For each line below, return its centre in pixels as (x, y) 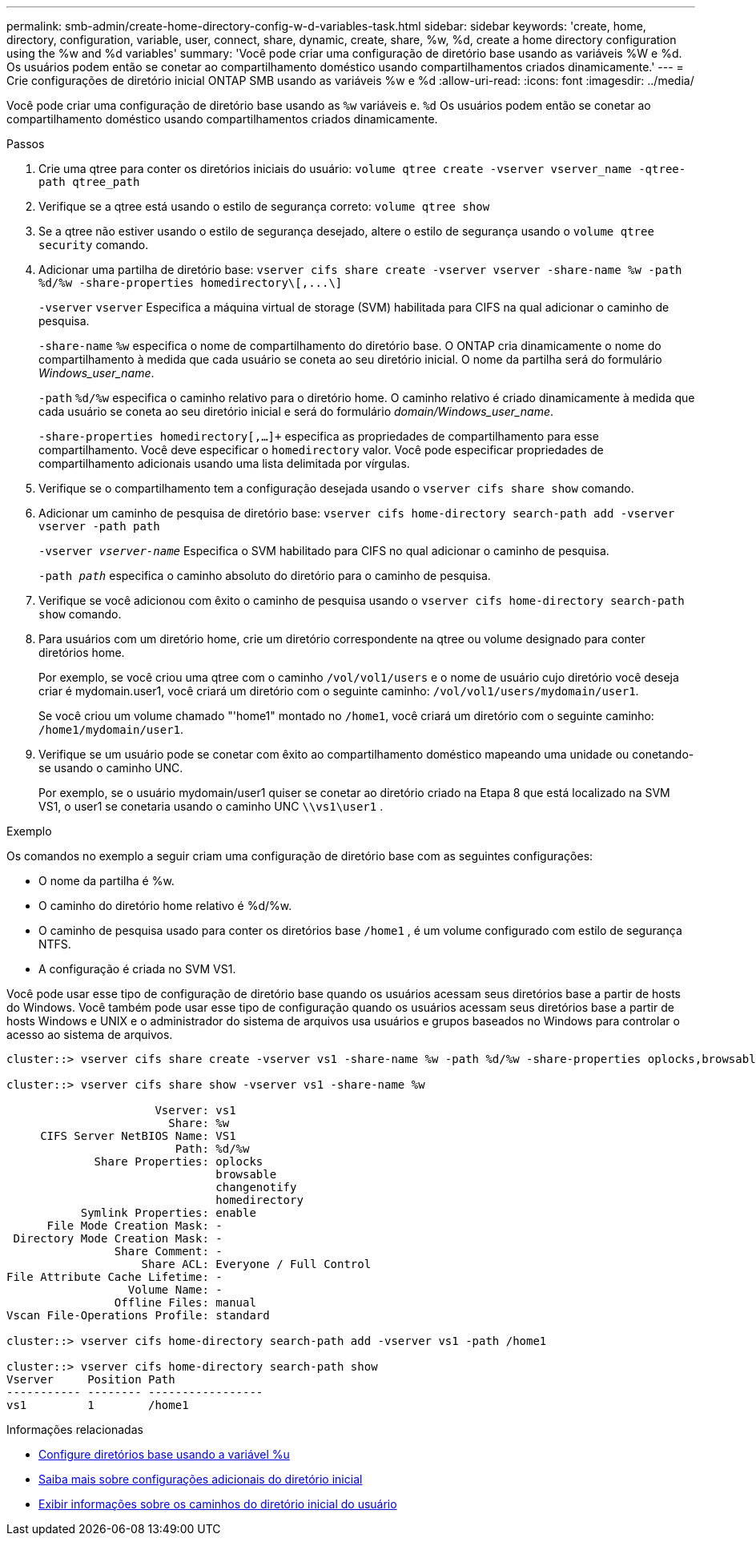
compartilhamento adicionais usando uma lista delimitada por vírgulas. (224, 463)
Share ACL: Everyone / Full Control (256, 1264)
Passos (26, 144)
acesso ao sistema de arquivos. (90, 1035)
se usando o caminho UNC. (111, 768)
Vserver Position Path (91, 1379)
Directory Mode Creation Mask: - (118, 1238)
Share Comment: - (168, 1251)
